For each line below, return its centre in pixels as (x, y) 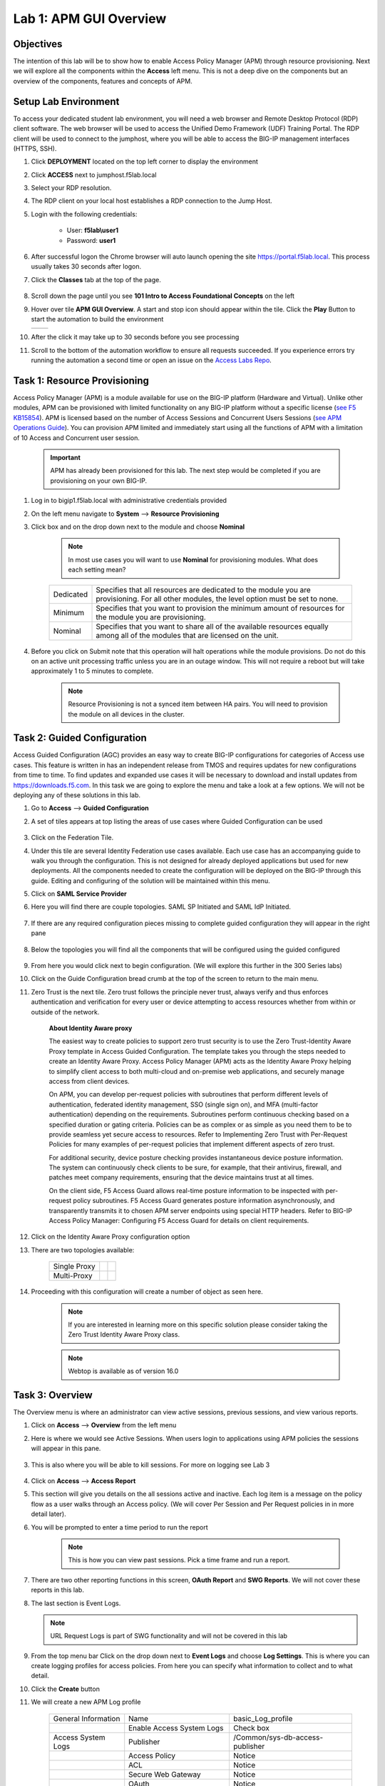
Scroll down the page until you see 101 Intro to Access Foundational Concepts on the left (163, 296)
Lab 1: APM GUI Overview (90, 19)
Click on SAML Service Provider (79, 894)
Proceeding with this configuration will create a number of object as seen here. (147, 1292)
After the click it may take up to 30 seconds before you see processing (135, 337)
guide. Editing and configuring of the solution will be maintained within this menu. (150, 880)
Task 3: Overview (53, 1395)
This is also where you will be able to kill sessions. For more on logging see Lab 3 (150, 1465)
